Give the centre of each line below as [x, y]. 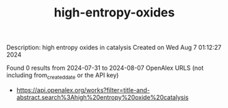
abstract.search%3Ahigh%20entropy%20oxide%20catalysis [102, 97]
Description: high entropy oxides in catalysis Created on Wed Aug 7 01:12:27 [114, 48]
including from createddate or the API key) [63, 76]
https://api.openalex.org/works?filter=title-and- [83, 90]
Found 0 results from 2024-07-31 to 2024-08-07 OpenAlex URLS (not [105, 68]
